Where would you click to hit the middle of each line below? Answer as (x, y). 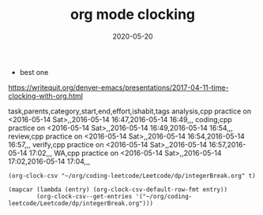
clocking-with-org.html (45, 95)
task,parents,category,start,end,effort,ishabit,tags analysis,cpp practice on (130, 111)
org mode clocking (133, 15)
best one (34, 72)
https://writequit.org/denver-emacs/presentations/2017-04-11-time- (118, 87)
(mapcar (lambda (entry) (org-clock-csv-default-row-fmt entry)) (118, 189)
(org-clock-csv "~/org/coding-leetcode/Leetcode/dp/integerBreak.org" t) (132, 176)
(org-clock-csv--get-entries (85, 196)
